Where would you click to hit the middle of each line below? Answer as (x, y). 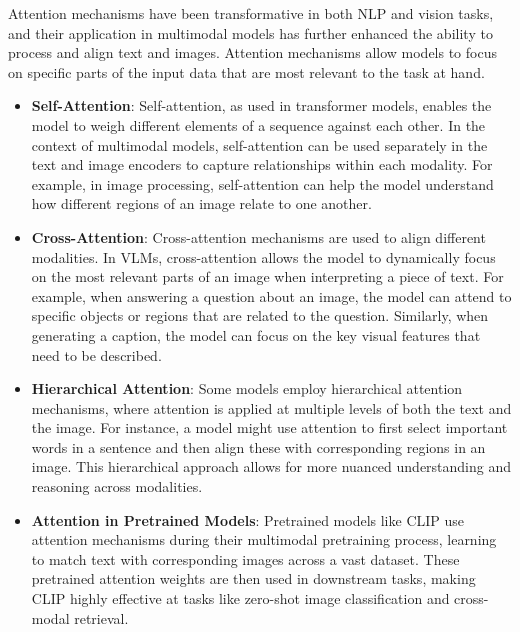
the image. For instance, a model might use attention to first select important (269, 427)
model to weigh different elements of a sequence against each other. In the (258, 124)
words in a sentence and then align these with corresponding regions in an (258, 446)
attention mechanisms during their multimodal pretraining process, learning (264, 539)
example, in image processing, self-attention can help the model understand (262, 183)
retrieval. (101, 617)
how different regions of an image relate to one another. (201, 203)
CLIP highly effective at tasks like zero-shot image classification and (240, 598)
